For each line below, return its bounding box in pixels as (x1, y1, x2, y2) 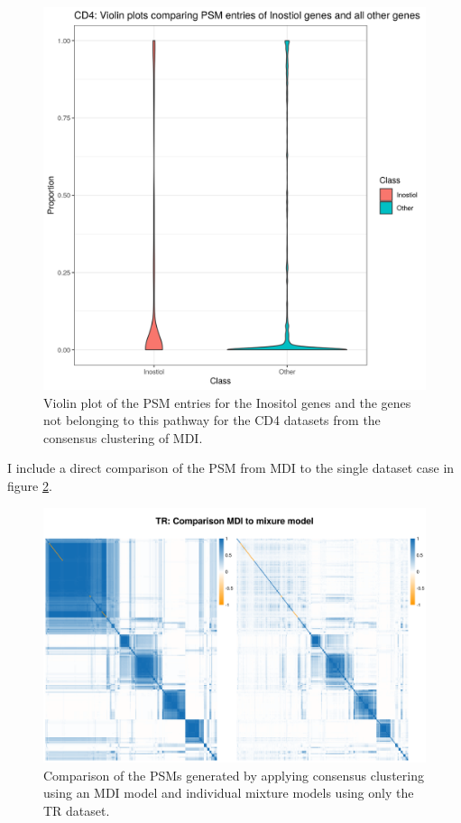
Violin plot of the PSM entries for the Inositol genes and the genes (43, 393, 411, 411)
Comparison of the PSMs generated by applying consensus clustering (43, 765, 424, 784)
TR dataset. (43, 800, 110, 819)
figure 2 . (7, 476, 52, 495)
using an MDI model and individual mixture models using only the (43, 783, 414, 802)
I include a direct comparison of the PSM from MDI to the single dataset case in (7, 458, 455, 477)
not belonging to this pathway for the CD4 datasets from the (43, 411, 381, 430)
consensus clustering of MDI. (43, 428, 203, 447)
